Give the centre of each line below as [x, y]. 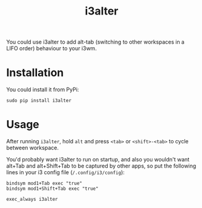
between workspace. [33, 148]
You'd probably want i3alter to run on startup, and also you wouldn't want [98, 160]
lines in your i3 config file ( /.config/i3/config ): [66, 172]
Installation [35, 73]
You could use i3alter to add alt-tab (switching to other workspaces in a [95, 42]
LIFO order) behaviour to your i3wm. [51, 48]
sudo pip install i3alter [39, 101]
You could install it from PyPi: [43, 89]
